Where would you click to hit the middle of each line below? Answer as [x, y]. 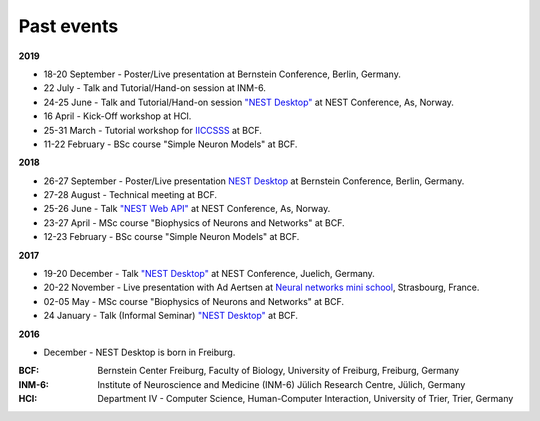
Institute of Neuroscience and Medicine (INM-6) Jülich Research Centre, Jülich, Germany [281, 384]
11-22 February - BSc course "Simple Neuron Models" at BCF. [170, 144]
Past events [68, 26]
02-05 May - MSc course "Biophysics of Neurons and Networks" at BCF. [194, 301]
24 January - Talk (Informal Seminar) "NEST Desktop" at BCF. [171, 316]
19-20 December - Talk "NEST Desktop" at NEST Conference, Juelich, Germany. [209, 274]
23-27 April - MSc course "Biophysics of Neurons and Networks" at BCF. [194, 222]
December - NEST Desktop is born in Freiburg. [139, 352]
